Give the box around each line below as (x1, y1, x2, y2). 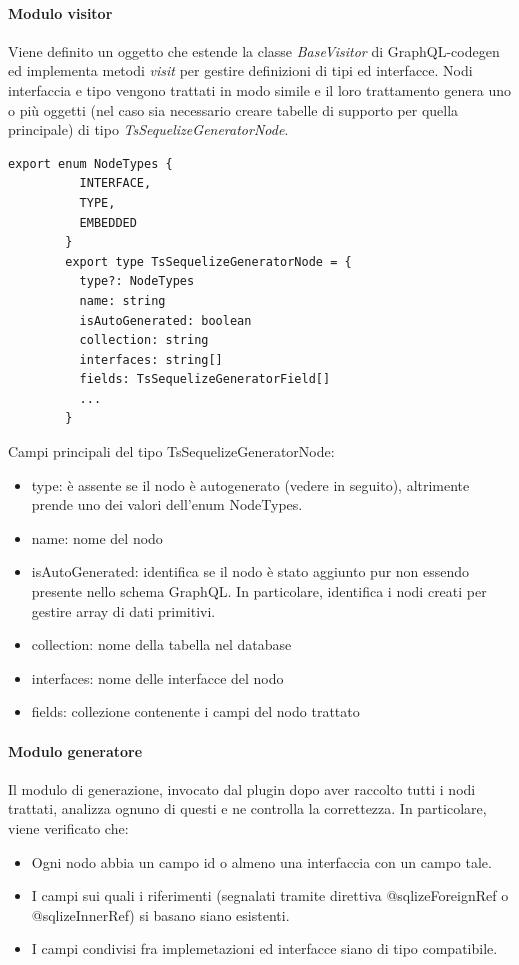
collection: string (79, 333, 209, 348)
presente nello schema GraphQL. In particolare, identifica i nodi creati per (31, 581, 487, 602)
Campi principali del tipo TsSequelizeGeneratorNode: (8, 441, 335, 462)
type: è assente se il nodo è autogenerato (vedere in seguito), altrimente (31, 474, 470, 495)
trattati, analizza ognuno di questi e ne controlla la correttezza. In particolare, (8, 798, 487, 819)
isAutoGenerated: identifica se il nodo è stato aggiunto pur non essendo (31, 561, 470, 582)
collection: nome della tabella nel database (31, 634, 292, 655)
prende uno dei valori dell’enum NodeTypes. (31, 494, 303, 515)
